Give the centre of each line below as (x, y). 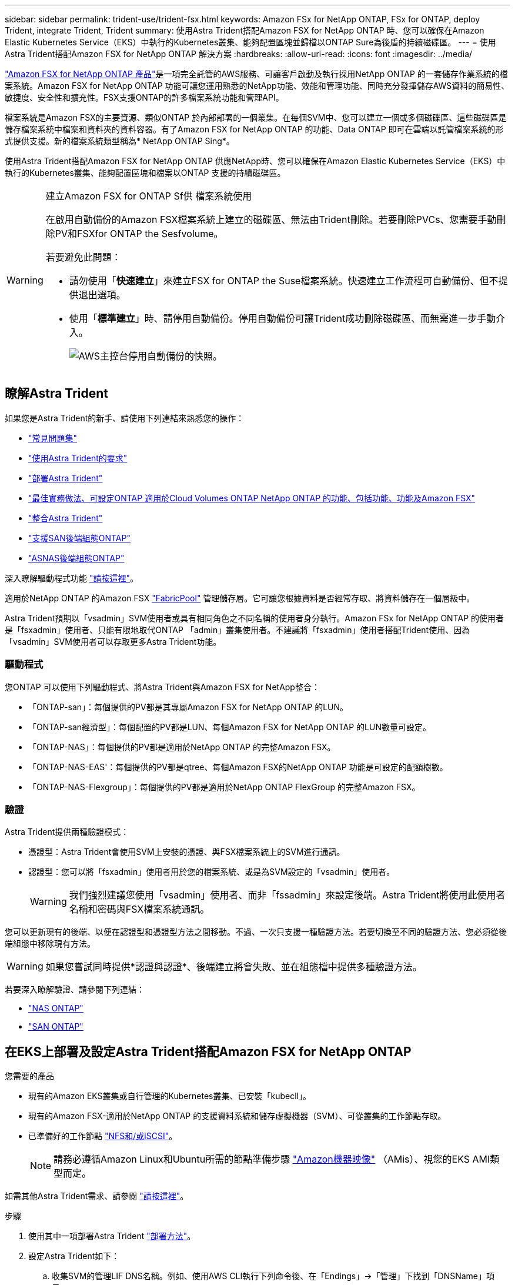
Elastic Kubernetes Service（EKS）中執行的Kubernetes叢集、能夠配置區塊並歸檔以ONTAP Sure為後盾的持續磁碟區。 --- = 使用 (250, 42)
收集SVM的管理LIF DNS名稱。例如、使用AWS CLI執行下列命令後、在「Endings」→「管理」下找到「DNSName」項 (273, 1276)
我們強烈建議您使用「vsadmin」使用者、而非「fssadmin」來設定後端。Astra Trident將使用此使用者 (287, 895)
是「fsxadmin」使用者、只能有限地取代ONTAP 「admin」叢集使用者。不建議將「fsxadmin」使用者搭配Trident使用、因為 (238, 630)
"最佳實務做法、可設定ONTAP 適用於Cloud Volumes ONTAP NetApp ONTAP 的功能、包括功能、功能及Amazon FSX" (252, 498)
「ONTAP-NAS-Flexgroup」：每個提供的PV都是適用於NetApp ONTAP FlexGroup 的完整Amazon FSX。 (224, 787)
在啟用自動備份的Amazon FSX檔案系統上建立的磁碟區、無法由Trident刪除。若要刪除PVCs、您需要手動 (271, 219)
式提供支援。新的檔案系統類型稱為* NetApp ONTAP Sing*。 (120, 141)
